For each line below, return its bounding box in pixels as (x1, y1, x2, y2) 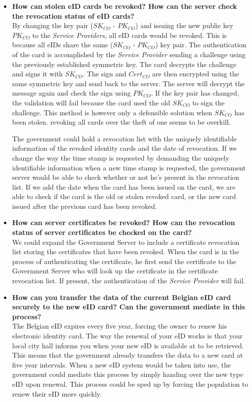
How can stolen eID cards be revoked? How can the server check (12, 1, 237, 11)
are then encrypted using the (152, 68, 239, 79)
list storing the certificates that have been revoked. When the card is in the (12, 246, 240, 257)
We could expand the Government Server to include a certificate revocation (12, 236, 240, 247)
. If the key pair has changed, (151, 88, 239, 98)
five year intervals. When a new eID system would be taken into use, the (12, 359, 231, 369)
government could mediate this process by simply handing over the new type (12, 369, 244, 379)
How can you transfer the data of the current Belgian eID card (12, 292, 231, 302)
